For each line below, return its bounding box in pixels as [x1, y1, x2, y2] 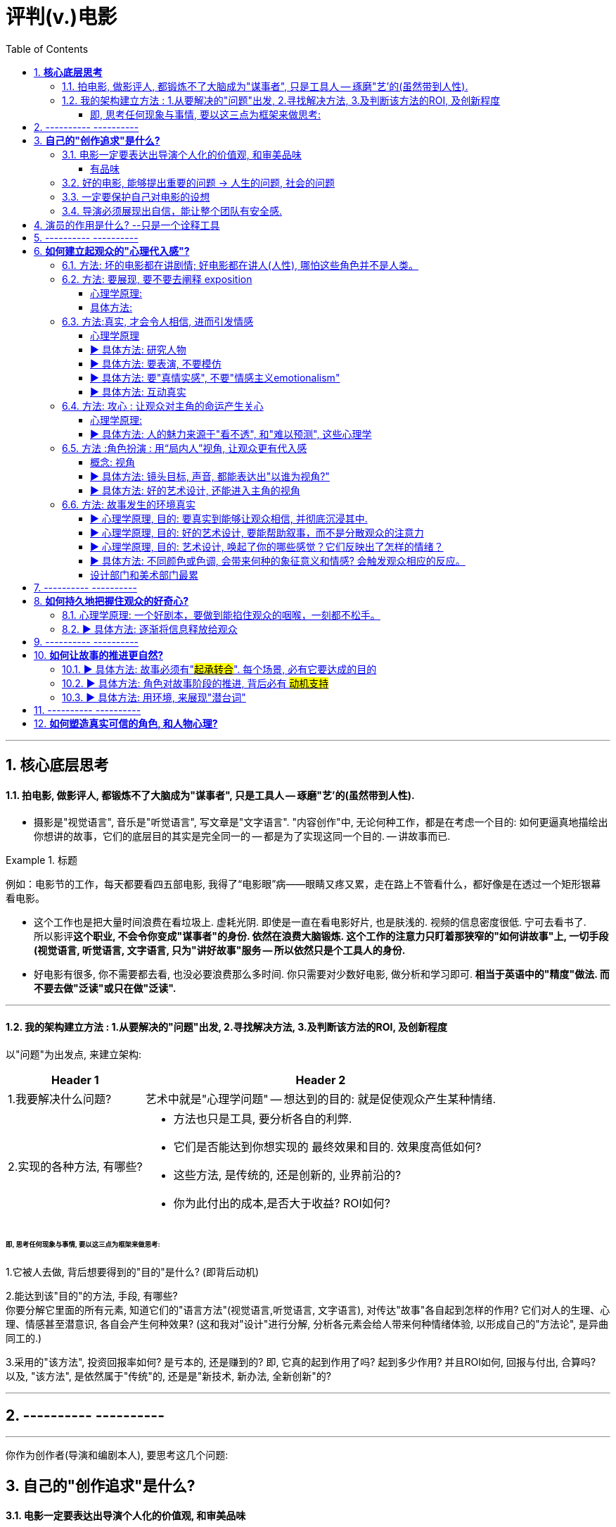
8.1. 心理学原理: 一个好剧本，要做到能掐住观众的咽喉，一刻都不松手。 [62, 608, 380, 621]
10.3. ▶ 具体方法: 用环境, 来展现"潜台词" [62, 691, 246, 703]
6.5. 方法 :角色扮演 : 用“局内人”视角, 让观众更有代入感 [62, 441, 307, 454]
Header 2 [295, 1072, 346, 1087]
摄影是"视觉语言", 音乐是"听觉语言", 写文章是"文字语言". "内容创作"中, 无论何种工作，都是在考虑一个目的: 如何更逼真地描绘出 [34, 816, 608, 829]
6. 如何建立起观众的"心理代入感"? [34, 244, 190, 257]
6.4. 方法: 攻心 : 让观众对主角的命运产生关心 [62, 399, 264, 412]
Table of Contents [6, 42, 89, 55]
